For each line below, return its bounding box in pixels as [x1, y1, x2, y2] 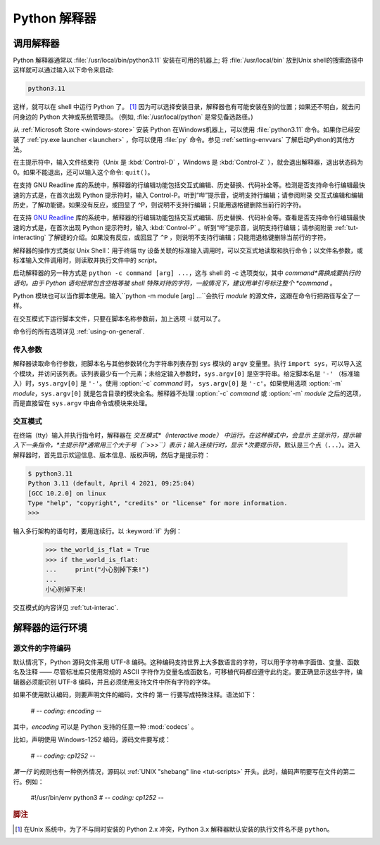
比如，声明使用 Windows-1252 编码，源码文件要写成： [13, 735, 172, 744]
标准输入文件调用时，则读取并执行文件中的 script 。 [13, 255, 161, 264]
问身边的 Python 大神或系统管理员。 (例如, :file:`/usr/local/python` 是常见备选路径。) [13, 113, 253, 121]
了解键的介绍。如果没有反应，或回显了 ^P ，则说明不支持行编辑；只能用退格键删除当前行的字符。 [47, 233, 330, 242]
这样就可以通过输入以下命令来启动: [13, 65, 114, 74]
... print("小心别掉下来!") [45, 566, 150, 573]
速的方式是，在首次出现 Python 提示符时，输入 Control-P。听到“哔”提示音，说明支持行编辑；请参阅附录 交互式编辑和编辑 [13, 191, 364, 199]
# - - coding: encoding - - [30, 706, 102, 715]
